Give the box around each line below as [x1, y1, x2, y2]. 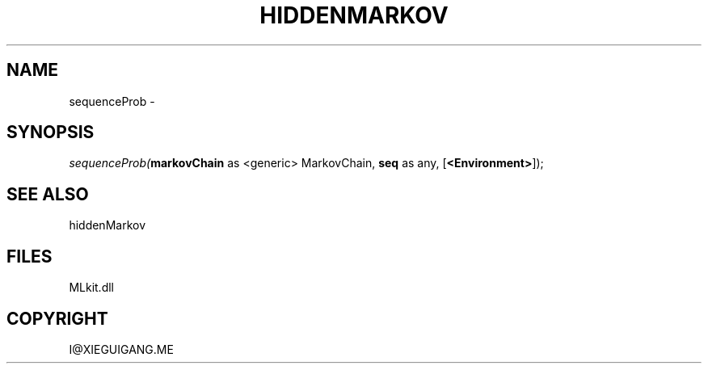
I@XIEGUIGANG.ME [69, 342, 174, 356]
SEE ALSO [6, 183, 89, 204]
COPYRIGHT [6, 308, 108, 329]
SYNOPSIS [6, 122, 95, 143]
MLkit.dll [69, 280, 114, 295]
